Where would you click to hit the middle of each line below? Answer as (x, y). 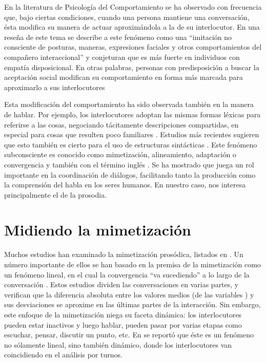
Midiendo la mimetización (98, 230)
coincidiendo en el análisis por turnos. (63, 355)
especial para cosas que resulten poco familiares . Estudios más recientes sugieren (132, 134)
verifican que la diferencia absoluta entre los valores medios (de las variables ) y (129, 294)
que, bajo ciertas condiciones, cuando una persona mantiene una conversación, (127, 17)
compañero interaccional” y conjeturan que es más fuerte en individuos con (122, 57)
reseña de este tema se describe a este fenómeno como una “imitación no (118, 37)
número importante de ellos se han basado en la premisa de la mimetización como (132, 264)
